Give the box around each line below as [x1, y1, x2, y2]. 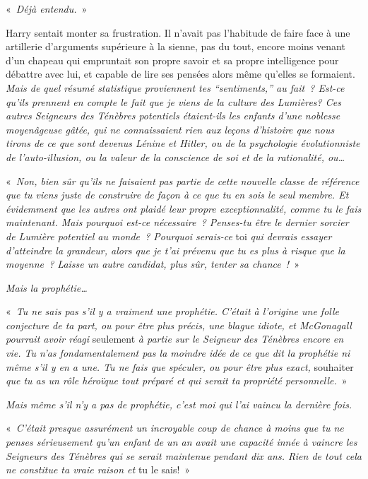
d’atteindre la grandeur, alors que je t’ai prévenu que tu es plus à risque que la [6, 242, 345, 257]
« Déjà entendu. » [6, 1, 88, 16]
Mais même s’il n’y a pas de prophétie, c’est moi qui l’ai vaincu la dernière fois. [6, 396, 352, 411]
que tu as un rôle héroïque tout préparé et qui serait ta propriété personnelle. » [6, 373, 348, 388]
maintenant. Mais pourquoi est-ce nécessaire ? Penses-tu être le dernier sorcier [6, 215, 349, 230]
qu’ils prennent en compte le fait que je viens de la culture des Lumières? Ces [6, 94, 341, 109]
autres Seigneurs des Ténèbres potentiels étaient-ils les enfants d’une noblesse [6, 108, 340, 123]
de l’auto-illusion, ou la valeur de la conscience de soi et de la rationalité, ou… [6, 149, 345, 164]
